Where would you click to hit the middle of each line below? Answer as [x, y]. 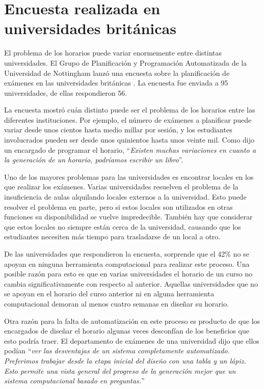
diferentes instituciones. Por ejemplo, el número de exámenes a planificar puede [128, 119]
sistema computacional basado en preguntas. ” [74, 381]
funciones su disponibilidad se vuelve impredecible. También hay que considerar [128, 217]
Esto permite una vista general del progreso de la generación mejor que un [120, 370]
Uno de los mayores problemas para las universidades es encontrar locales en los [129, 176]
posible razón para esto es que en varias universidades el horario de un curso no [128, 274]
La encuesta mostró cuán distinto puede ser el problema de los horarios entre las [130, 110]
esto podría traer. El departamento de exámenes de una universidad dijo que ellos [132, 340]
